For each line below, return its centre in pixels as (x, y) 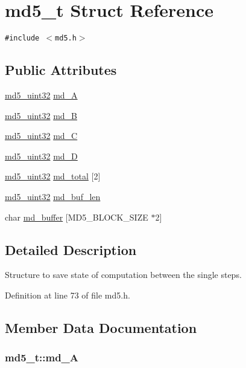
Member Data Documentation (101, 327)
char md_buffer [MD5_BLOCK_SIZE (77, 217)
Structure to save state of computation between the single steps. (123, 275)
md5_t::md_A (42, 357)
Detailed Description (71, 249)
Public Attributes (61, 70)
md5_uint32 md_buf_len (53, 196)
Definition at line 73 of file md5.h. (68, 295)
